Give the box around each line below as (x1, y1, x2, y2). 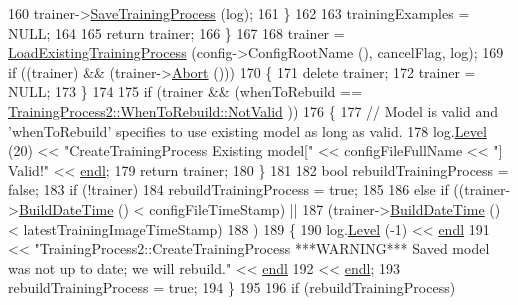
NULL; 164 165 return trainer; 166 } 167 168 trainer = (8, 22, 345, 43)
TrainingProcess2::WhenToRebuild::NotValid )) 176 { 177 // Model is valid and (8, 100, 498, 121)
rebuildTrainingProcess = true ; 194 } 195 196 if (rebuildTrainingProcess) (8, 277, 456, 298)
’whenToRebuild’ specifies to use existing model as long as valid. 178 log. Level (8, 120, 487, 141)
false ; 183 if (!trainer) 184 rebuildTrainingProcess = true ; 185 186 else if (8, 179, 449, 200)
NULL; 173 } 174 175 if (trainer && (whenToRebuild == (8, 81, 362, 102)
